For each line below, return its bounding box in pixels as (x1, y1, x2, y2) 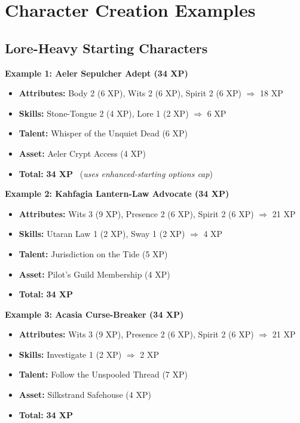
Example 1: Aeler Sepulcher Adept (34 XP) (5, 66, 188, 79)
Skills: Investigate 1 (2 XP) (19, 348, 122, 360)
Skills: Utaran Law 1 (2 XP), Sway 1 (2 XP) (19, 227, 185, 240)
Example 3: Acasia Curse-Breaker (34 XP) (5, 308, 184, 320)
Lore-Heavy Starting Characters (5, 38, 208, 57)
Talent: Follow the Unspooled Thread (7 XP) (19, 368, 188, 381)
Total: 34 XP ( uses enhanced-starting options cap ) (19, 167, 213, 179)
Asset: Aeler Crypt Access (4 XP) (19, 147, 146, 159)
